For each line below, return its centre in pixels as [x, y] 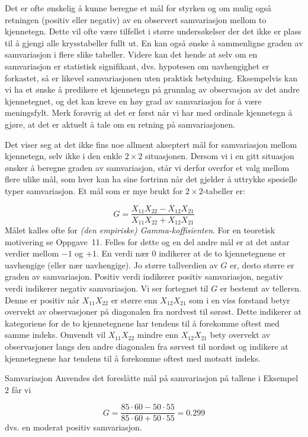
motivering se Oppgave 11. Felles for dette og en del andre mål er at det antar [147, 241]
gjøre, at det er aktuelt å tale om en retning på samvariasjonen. [120, 124]
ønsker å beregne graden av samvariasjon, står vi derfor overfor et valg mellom [147, 167]
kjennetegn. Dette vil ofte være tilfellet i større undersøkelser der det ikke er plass [153, 31]
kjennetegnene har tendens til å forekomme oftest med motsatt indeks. [133, 358]
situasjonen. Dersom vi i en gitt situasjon [219, 156]
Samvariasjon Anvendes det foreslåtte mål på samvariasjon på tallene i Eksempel [152, 378]
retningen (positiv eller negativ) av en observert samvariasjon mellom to [136, 19]
